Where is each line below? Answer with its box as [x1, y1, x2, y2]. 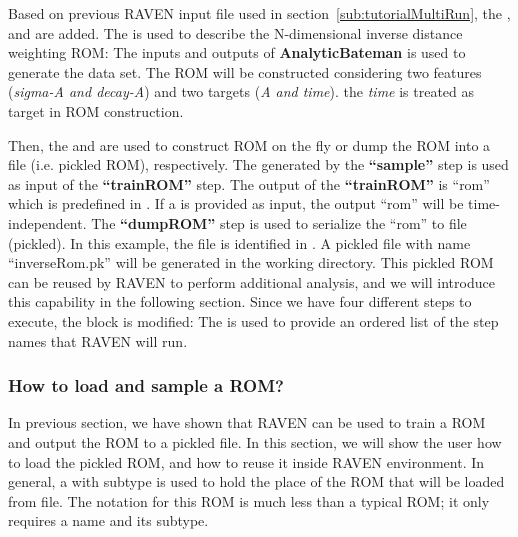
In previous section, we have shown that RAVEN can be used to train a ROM [8, 412, 486, 433]
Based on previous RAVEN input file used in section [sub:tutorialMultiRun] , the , [8, 3, 511, 23]
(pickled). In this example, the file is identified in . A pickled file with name [8, 232, 471, 253]
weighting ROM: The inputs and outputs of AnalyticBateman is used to [8, 42, 466, 63]
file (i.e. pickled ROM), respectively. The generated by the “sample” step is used [8, 154, 509, 175]
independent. [8, 212, 87, 233]
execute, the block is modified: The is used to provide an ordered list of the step [8, 310, 499, 331]
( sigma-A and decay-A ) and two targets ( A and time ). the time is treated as [8, 81, 475, 102]
